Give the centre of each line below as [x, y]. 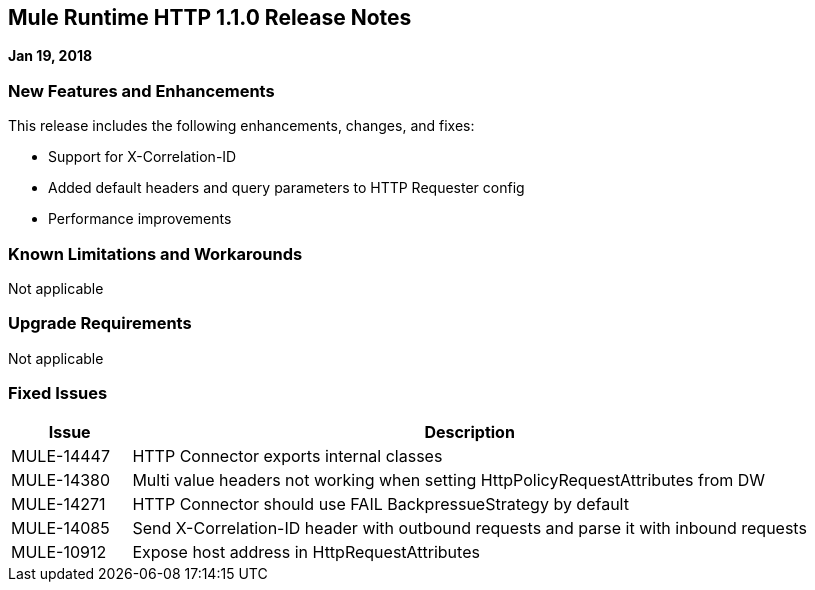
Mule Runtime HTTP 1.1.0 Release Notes [210, 17]
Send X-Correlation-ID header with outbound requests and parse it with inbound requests [469, 528]
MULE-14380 [61, 480]
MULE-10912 [59, 552]
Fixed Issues [58, 393]
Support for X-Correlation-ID [142, 157]
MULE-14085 [60, 528]
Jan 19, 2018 [50, 56]
